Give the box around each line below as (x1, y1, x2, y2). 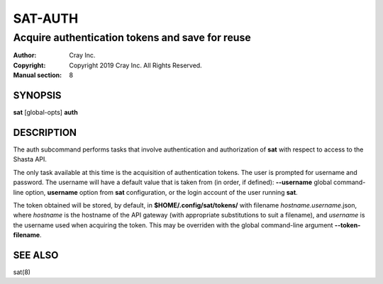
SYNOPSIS (13, 89, 62, 101)
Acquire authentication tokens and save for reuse (13, 31, 251, 44)
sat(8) (13, 268, 31, 276)
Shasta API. (13, 155, 48, 164)
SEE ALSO (13, 249, 59, 261)
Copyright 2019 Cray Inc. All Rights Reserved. (69, 61, 202, 69)
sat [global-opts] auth (13, 108, 78, 117)
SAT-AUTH (13, 11, 79, 26)
